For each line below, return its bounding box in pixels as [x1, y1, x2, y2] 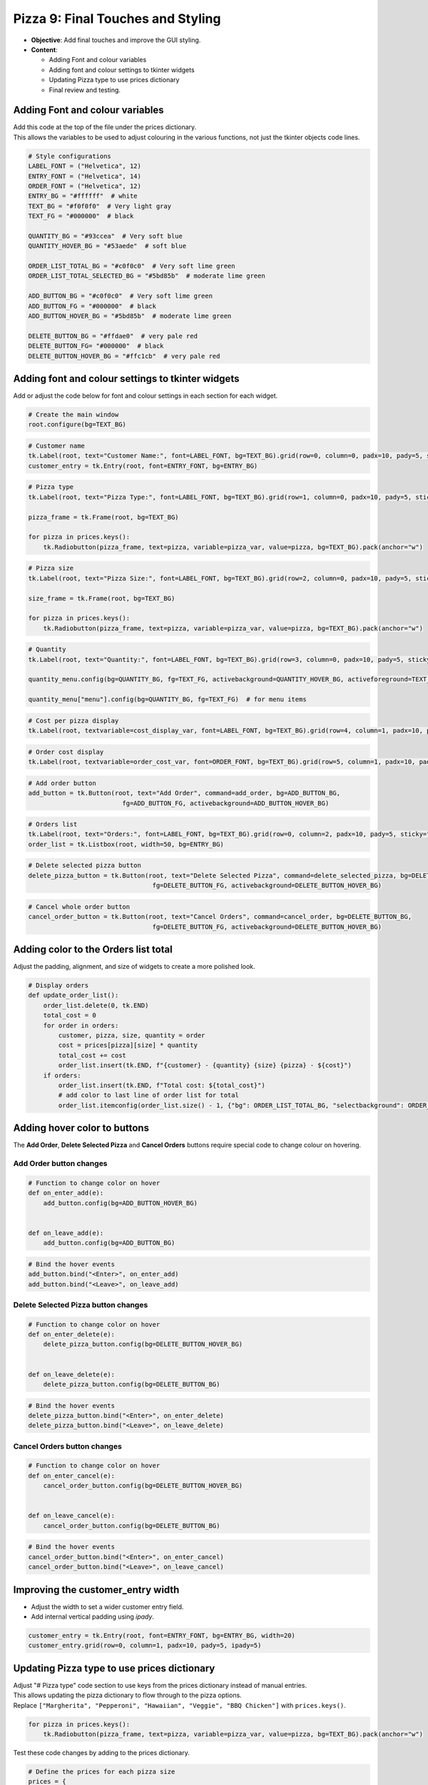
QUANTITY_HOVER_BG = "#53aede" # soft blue [28, 242, 187, 250]
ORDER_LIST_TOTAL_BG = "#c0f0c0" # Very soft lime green [28, 262, 235, 271]
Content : [31, 45, 58, 54]
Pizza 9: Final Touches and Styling [13, 11, 221, 26]
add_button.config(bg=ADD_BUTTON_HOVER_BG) [43, 1199, 198, 1207]
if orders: [43, 1071, 81, 1080]
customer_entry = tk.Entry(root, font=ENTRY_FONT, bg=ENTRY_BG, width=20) [28, 1631, 296, 1640]
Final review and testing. [49, 86, 121, 94]
